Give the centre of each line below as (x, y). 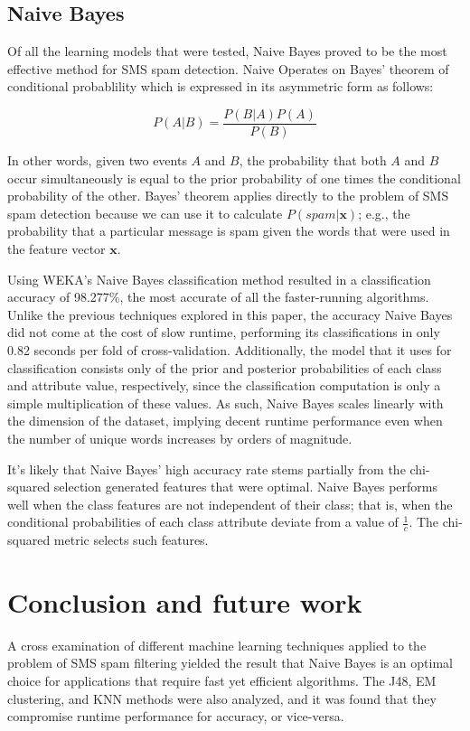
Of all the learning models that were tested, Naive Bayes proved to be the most (227, 51)
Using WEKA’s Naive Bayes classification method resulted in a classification (219, 279)
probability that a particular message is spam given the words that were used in (229, 231)
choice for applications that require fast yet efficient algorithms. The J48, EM (222, 681)
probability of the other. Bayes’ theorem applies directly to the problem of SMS (228, 196)
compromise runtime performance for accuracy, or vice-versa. (176, 716)
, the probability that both (313, 160)
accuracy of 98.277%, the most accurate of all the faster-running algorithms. (218, 297)
